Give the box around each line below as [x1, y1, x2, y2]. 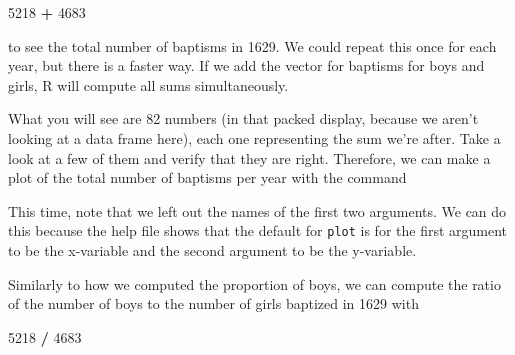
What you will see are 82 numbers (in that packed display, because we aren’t [8, 108, 479, 129]
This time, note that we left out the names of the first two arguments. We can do [8, 200, 507, 221]
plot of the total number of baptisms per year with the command [8, 167, 407, 188]
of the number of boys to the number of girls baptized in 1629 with [8, 293, 419, 314]
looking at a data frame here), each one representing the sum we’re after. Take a [8, 127, 501, 148]
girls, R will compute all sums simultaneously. [8, 74, 289, 95]
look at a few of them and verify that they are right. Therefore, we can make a [8, 147, 491, 168]
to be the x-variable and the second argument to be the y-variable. [8, 240, 417, 260]
